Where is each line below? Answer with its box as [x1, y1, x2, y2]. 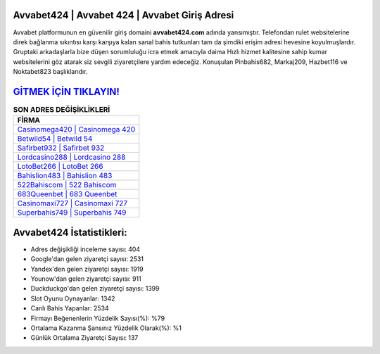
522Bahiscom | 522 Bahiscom [17, 180, 117, 190]
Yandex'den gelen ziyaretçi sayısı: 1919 [30, 265, 144, 273]
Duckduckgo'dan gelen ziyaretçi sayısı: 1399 [30, 284, 160, 293]
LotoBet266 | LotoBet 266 [17, 162, 103, 172]
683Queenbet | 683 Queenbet [17, 189, 118, 199]
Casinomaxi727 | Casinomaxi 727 [17, 198, 128, 208]
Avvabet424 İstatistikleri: [13, 226, 127, 239]
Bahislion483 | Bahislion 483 [17, 171, 113, 181]
